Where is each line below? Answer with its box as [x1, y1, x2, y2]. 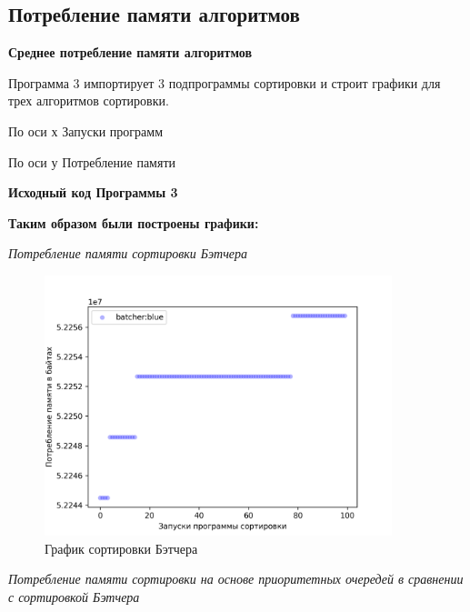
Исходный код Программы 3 [8, 183, 178, 202]
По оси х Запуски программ [8, 121, 164, 140]
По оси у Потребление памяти [8, 152, 176, 171]
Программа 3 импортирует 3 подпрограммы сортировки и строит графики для [8, 73, 441, 92]
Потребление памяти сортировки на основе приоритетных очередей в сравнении [8, 569, 464, 588]
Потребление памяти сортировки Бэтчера [8, 244, 248, 263]
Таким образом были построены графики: [8, 213, 259, 232]
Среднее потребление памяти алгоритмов [8, 43, 252, 62]
